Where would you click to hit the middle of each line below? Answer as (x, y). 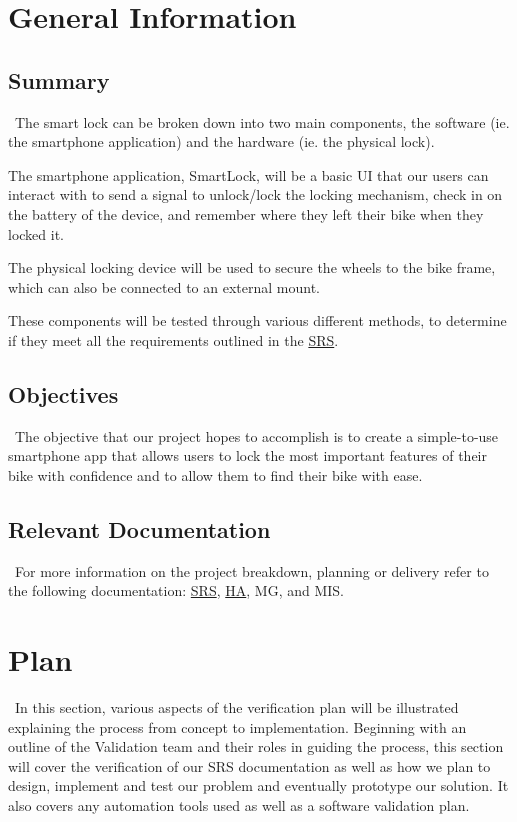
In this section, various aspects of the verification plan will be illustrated (236, 707)
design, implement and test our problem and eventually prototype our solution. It (258, 785)
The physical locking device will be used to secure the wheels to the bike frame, (252, 267)
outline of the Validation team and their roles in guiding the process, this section (256, 746)
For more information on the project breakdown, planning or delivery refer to (251, 570)
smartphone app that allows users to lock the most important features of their (247, 455)
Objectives (63, 393)
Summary (59, 79)
